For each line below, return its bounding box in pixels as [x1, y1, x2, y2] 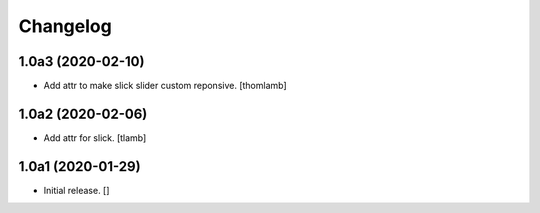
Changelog [18, 15, 112, 37]
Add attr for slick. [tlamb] [43, 131, 147, 144]
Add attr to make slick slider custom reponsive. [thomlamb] [43, 80, 287, 92]
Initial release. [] [43, 184, 110, 196]
